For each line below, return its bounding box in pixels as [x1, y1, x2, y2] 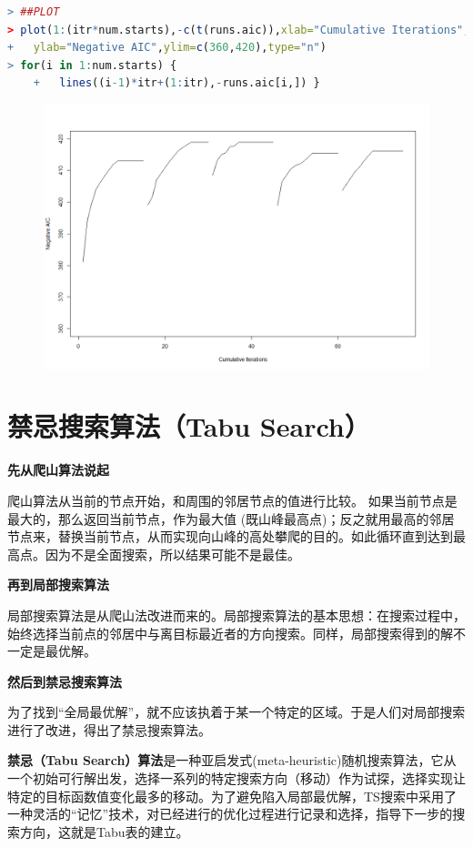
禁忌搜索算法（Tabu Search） [7, 408, 370, 445]
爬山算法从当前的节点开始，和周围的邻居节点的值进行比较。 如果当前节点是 [7, 490, 458, 509]
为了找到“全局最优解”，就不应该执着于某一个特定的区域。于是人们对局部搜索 [7, 702, 466, 721]
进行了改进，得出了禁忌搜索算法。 [7, 720, 211, 739]
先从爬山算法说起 [7, 460, 109, 479]
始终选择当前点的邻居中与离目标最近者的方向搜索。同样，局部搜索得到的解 [7, 623, 453, 642]
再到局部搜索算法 [7, 575, 109, 594]
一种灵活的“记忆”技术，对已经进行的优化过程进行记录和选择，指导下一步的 [7, 804, 453, 823]
